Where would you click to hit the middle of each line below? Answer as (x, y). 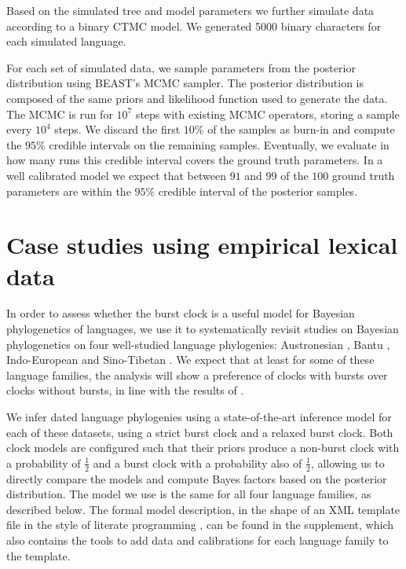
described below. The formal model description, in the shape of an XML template (203, 509)
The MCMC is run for (60, 114)
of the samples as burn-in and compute (301, 129)
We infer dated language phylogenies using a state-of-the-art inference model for (199, 417)
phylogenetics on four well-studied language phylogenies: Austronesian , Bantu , (198, 344)
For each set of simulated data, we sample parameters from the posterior (181, 67)
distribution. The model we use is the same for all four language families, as (189, 494)
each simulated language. (66, 41)
